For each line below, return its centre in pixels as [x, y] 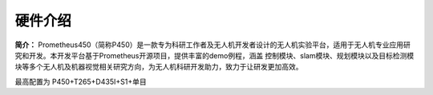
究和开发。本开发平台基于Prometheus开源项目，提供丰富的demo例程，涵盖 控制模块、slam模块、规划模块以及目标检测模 [214, 55]
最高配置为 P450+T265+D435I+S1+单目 [81, 81]
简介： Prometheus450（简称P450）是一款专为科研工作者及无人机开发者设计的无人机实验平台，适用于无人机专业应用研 [212, 45]
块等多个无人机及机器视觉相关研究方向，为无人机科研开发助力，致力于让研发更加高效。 [159, 67]
